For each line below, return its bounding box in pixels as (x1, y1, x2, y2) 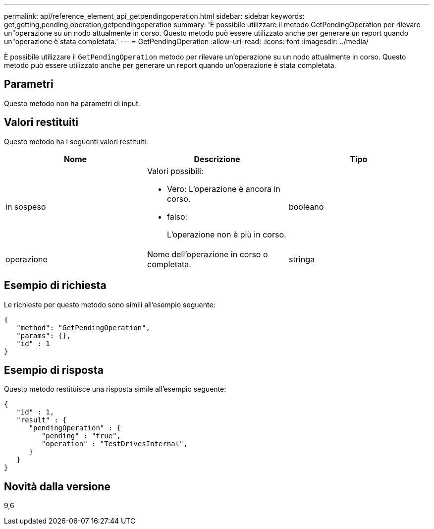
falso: (166, 211, 188, 222)
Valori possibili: (147, 166, 204, 176)
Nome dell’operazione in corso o (147, 249, 268, 259)
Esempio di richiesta (4, 279, 107, 292)
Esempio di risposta (4, 363, 104, 376)
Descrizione (194, 154, 240, 164)
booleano (288, 201, 324, 212)
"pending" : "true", (41, 432, 121, 440)
